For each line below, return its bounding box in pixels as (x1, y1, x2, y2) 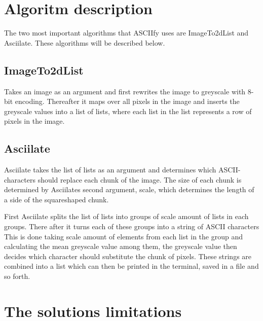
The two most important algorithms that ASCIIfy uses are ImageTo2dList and (4, 27, 249, 38)
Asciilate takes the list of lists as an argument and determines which (4, 164, 216, 175)
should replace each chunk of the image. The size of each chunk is (37, 174, 242, 185)
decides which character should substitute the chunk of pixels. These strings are (4, 251, 252, 261)
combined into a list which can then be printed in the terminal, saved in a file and (4, 261, 259, 271)
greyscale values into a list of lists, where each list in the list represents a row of (4, 105, 252, 116)
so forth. (4, 271, 30, 281)
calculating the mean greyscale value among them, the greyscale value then (4, 241, 237, 252)
